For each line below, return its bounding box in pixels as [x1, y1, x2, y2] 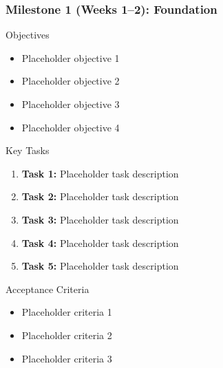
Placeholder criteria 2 [21, 327, 112, 342]
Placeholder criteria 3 [21, 351, 112, 365]
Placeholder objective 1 [21, 50, 120, 65]
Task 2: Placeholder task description [21, 189, 179, 204]
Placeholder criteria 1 [21, 305, 112, 319]
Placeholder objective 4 [21, 120, 120, 134]
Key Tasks [6, 143, 50, 158]
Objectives [6, 28, 50, 42]
